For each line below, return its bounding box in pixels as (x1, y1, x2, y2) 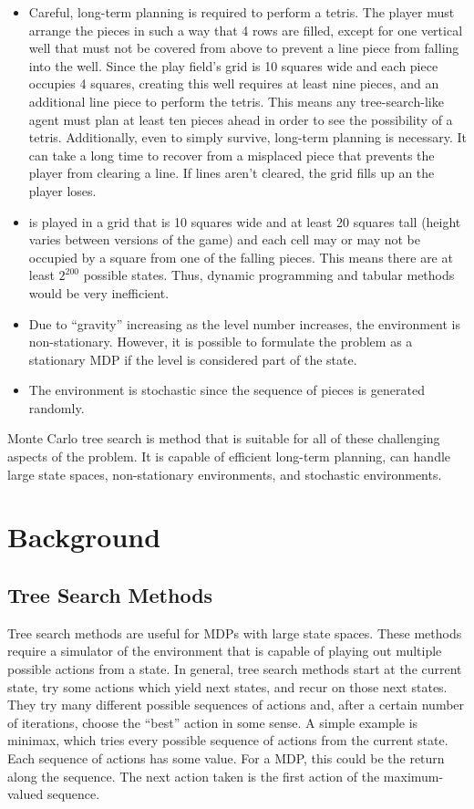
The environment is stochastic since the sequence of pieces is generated (28, 380, 425, 399)
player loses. (28, 181, 97, 200)
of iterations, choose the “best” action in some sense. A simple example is (7, 712, 418, 731)
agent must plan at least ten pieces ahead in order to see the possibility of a (28, 109, 453, 129)
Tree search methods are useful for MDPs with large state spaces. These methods (7, 623, 462, 642)
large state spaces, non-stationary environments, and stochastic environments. (7, 464, 442, 483)
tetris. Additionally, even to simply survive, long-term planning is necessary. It (28, 128, 467, 147)
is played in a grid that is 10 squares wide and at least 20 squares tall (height (28, 212, 461, 231)
